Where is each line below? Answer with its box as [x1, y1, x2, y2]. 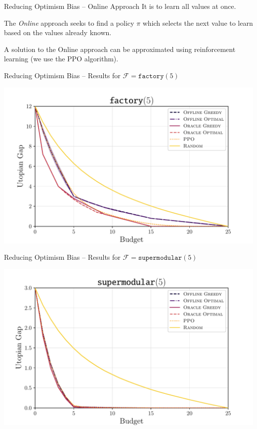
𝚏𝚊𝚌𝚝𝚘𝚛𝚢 [138, 72, 164, 80]
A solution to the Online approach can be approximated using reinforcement [4, 44, 236, 54]
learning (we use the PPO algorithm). [4, 53, 119, 64]
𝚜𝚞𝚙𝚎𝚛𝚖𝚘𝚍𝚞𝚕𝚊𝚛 [138, 254, 182, 262]
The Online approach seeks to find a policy [4, 17, 134, 28]
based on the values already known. [4, 27, 112, 38]
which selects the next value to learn [142, 17, 253, 28]
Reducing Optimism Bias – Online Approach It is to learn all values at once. [4, 1, 236, 11]
